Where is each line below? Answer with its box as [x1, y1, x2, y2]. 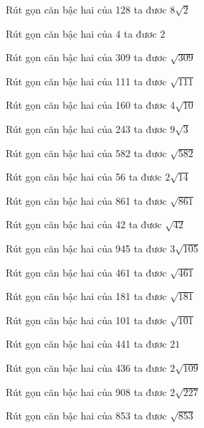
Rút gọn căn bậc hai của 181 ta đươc [6, 289, 167, 304]
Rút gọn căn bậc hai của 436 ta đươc [6, 360, 167, 375]
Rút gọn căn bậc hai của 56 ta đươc [6, 169, 162, 184]
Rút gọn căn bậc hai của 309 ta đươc [6, 50, 167, 65]
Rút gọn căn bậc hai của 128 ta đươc [6, 2, 167, 16]
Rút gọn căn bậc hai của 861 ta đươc [6, 193, 167, 208]
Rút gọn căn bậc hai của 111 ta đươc [6, 73, 167, 88]
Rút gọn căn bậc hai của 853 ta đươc [6, 408, 167, 423]
